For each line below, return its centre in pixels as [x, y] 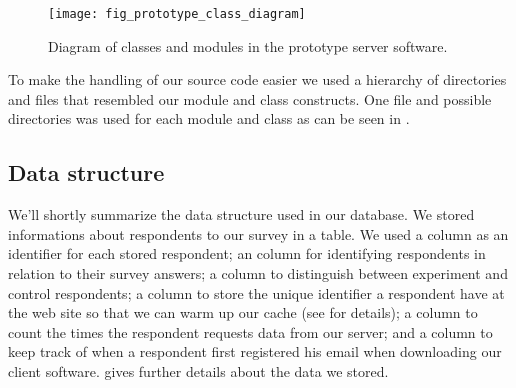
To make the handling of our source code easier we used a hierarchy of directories [257, 79]
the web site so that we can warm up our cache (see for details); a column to [243, 312]
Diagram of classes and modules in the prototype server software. [248, 45]
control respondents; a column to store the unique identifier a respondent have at [256, 292]
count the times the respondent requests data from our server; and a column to [250, 331]
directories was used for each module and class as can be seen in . [209, 118]
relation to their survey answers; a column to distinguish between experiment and [258, 273]
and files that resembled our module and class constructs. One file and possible [250, 98]
